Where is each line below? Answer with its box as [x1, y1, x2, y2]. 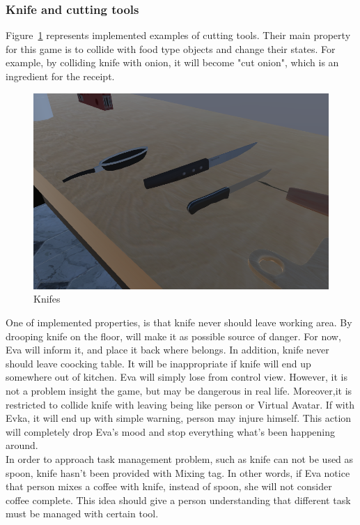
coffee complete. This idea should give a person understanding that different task [6, 492, 351, 507]
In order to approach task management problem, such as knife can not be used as [6, 452, 354, 466]
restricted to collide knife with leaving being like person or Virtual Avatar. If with [6, 397, 354, 411]
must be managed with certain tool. [6, 506, 159, 521]
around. [6, 438, 38, 452]
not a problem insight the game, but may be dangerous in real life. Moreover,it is [6, 383, 352, 398]
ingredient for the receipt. [6, 69, 115, 83]
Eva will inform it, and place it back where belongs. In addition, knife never [6, 342, 329, 357]
